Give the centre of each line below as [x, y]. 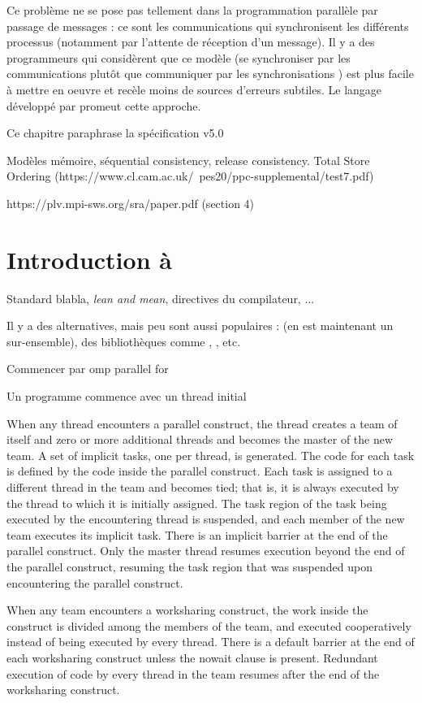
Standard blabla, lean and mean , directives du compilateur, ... [161, 298]
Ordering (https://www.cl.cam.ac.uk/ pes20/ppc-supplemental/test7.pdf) [190, 176]
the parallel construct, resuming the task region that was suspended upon [189, 566]
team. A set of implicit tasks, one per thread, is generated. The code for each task [211, 455]
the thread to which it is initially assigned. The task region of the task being [197, 503]
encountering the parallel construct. [95, 582]
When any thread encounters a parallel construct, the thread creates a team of [202, 423]
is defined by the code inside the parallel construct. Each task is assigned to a [200, 471]
